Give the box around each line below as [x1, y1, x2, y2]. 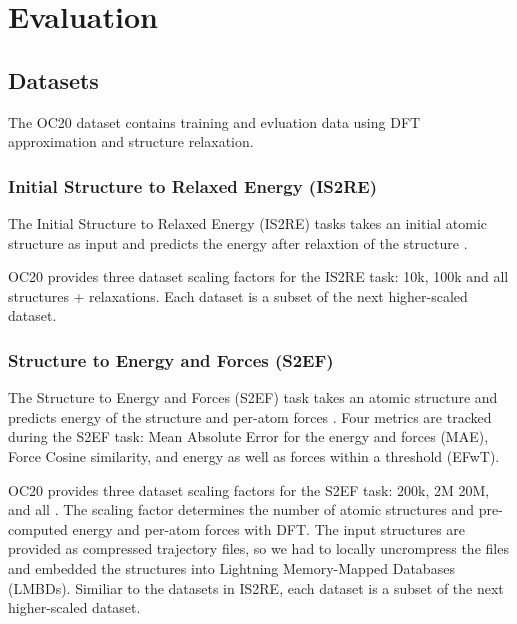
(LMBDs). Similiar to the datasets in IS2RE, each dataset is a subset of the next [8, 577, 504, 598]
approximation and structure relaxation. [8, 131, 254, 152]
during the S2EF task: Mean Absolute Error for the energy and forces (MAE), [8, 426, 489, 447]
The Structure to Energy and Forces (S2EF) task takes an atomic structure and [8, 387, 498, 408]
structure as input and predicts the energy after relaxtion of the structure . [8, 232, 468, 253]
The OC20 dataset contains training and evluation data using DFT [8, 111, 421, 132]
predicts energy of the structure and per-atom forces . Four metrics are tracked [8, 406, 492, 427]
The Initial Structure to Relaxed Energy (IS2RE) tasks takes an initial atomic [8, 212, 488, 233]
